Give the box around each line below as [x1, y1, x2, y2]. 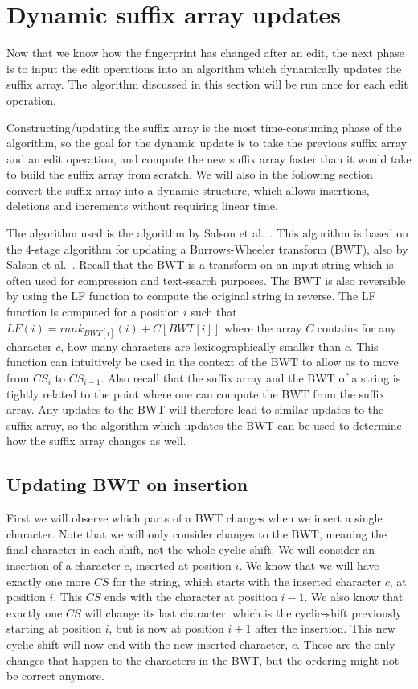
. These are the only [296, 635, 395, 652]
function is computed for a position [6, 303, 180, 320]
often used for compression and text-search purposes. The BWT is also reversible [6, 271, 406, 288]
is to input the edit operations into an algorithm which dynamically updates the [6, 60, 402, 76]
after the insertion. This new [255, 620, 395, 637]
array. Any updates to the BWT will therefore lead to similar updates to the [6, 401, 384, 418]
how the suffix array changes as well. [6, 432, 186, 449]
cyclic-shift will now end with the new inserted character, [6, 635, 289, 652]
